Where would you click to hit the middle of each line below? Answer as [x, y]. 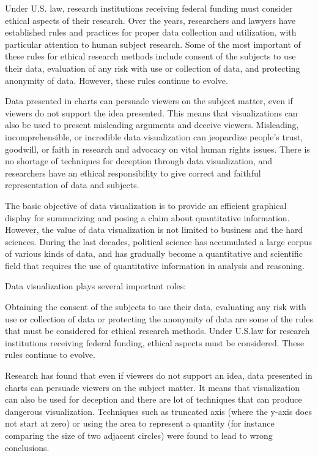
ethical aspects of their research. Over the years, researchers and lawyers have [150, 20]
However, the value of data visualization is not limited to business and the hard [154, 230]
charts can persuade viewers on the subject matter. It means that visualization [153, 387]
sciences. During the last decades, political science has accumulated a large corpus [159, 241]
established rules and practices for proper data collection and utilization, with [151, 32]
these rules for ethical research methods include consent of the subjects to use [150, 56]
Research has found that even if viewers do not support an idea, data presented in [159, 375]
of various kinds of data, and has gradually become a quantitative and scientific [154, 253]
